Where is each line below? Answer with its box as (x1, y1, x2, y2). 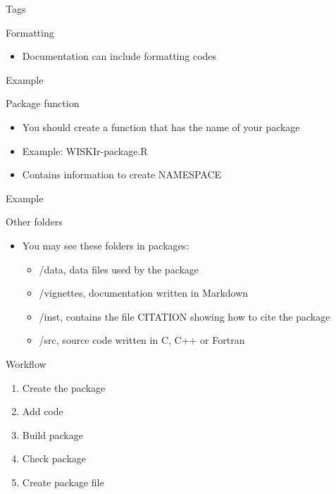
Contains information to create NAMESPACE (22, 167, 222, 182)
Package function (6, 96, 80, 111)
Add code (22, 404, 63, 419)
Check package (22, 451, 86, 466)
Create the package (22, 380, 106, 395)
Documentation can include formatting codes (22, 49, 217, 63)
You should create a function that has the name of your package (22, 119, 300, 134)
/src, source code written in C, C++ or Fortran (39, 333, 245, 347)
